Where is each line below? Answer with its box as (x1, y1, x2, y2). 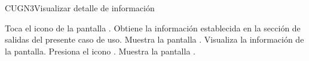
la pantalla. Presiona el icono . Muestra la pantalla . (5, 44, 195, 57)
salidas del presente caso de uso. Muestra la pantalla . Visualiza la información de (5, 33, 304, 46)
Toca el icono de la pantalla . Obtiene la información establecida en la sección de (5, 21, 301, 34)
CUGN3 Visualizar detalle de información (5, 2, 155, 14)
